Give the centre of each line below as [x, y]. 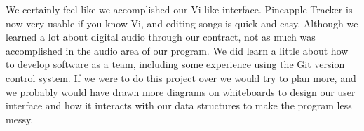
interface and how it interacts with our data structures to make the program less [179, 105]
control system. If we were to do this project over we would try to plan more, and [181, 77]
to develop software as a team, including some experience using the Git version [175, 64]
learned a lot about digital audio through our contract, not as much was [161, 37]
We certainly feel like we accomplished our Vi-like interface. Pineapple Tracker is [179, 9]
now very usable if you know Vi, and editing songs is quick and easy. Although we [182, 23]
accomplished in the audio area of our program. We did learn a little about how [177, 50]
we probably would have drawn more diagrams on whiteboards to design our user [181, 91]
